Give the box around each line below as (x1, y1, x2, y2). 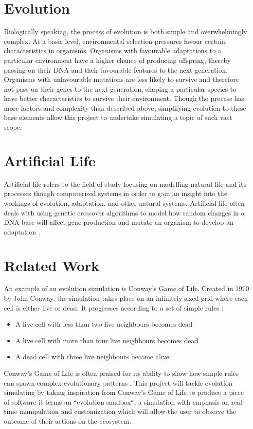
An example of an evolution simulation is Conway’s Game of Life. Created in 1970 (4, 283, 249, 293)
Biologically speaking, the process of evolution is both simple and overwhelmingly (4, 26, 247, 37)
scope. (4, 122, 22, 132)
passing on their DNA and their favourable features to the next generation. (4, 64, 228, 75)
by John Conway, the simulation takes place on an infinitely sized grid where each (4, 293, 248, 303)
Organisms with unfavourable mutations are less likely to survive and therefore (4, 74, 239, 84)
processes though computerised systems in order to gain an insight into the (4, 188, 227, 198)
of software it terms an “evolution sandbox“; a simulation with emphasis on (4, 396, 229, 407)
